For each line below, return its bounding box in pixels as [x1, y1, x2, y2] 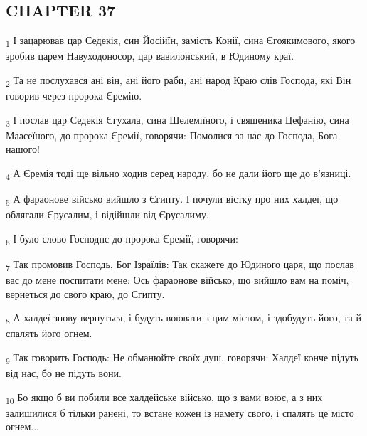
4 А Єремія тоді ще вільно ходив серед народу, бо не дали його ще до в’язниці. [6, 165, 351, 182]
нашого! [6, 142, 40, 156]
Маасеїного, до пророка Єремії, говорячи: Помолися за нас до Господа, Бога [6, 127, 338, 142]
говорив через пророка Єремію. [6, 88, 142, 103]
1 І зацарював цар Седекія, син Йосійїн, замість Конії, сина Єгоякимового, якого [6, 33, 356, 49]
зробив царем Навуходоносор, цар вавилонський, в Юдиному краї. [6, 48, 294, 63]
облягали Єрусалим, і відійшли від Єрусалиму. [6, 207, 209, 222]
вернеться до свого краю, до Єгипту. [6, 286, 165, 301]
